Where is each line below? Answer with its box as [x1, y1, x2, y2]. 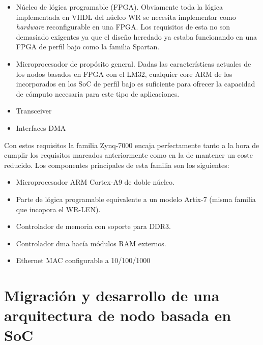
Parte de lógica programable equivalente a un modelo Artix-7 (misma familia [16, 193, 256, 204]
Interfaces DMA [16, 122, 66, 133]
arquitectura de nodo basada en [4, 305, 231, 326]
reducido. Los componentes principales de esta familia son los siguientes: [4, 159, 229, 170]
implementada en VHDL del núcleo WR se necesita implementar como [16, 11, 236, 22]
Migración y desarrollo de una [4, 285, 220, 306]
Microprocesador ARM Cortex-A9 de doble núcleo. [16, 177, 174, 187]
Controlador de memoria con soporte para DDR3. [16, 221, 171, 232]
